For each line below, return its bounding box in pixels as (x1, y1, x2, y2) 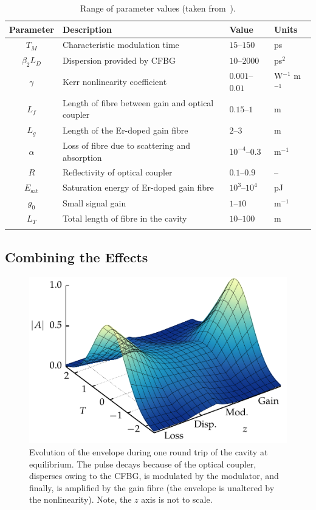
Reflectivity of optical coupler (62, 166, 173, 178)
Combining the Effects (5, 247, 148, 266)
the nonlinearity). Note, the (29, 493, 132, 506)
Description (62, 22, 112, 35)
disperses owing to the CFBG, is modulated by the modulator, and (29, 469, 279, 482)
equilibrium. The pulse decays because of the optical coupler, (29, 457, 256, 470)
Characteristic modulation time (62, 38, 179, 51)
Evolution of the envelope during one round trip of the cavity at (29, 445, 268, 458)
